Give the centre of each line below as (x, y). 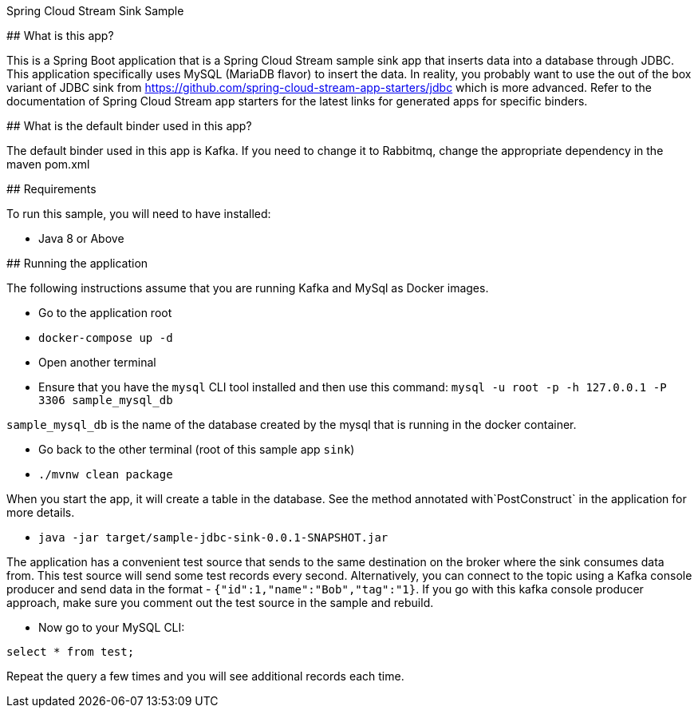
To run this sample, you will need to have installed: (139, 214)
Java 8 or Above (81, 238)
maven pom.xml (48, 164)
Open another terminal (97, 362)
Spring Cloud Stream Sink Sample (95, 11)
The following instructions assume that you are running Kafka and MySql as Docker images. (248, 288)
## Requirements (51, 189)
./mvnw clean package (106, 474)
